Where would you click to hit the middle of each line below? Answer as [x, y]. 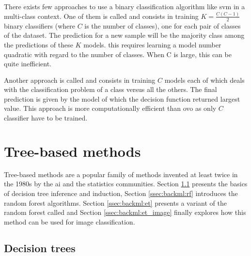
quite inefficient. [28, 64]
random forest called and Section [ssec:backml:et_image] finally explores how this [125, 212]
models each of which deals [204, 80]
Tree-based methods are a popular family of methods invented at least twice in [121, 174]
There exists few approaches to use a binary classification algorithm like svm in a [125, 6]
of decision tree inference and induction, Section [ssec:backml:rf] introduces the [121, 193]
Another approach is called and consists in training [80, 80]
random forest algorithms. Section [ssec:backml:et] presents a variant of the [115, 203]
